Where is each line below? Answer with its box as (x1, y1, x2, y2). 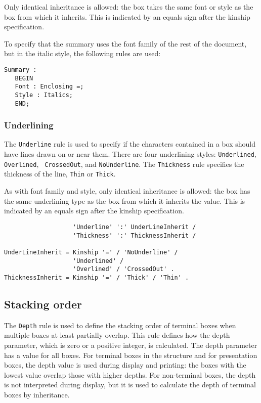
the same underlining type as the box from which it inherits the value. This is (4, 195, 245, 206)
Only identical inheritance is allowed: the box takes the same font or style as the (4, 2, 253, 12)
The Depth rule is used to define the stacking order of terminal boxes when (4, 320, 236, 330)
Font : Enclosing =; (15, 83, 84, 91)
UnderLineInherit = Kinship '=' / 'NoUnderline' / (4, 248, 178, 256)
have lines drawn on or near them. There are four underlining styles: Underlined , (4, 149, 256, 159)
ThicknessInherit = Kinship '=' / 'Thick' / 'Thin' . (4, 274, 189, 281)
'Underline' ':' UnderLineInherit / (73, 223, 196, 231)
